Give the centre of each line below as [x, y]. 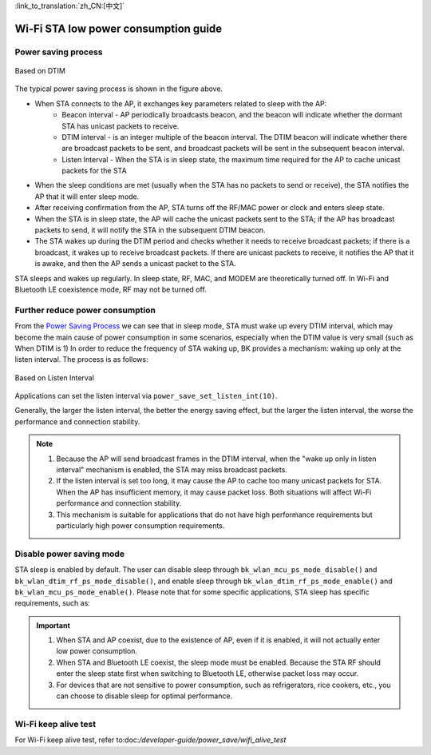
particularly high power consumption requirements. [140, 526]
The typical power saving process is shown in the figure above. [119, 89]
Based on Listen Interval [55, 377]
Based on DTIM [40, 70]
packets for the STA [94, 171]
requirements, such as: [53, 603]
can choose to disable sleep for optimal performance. [144, 696]
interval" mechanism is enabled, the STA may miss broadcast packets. [172, 470]
